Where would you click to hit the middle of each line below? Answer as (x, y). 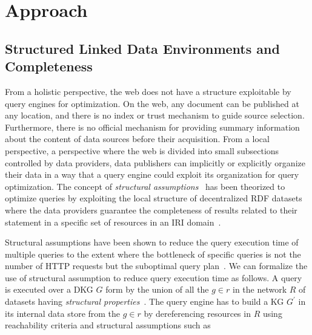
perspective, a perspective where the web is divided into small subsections (142, 150)
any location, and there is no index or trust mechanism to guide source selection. (155, 115)
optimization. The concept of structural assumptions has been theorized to (145, 186)
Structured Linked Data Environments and (142, 48)
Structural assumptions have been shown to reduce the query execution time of (152, 242)
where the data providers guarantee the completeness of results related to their (151, 210)
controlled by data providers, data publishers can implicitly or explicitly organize (155, 162)
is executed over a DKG (49, 289)
